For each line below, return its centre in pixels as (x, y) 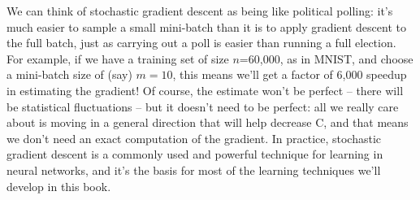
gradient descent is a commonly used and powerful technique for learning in (195, 154)
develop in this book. (59, 186)
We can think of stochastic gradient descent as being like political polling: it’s (200, 11)
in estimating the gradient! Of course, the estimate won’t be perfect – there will (205, 90)
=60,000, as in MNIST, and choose (326, 58)
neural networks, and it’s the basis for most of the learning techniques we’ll (194, 170)
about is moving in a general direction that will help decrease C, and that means (208, 122)
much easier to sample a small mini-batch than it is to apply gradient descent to (206, 26)
